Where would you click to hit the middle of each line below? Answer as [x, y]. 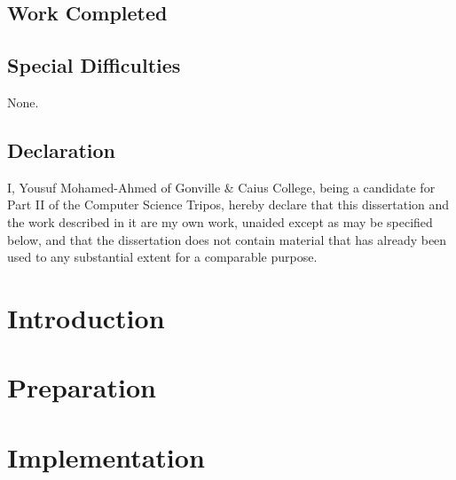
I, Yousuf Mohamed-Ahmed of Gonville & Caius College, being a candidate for [221, 187]
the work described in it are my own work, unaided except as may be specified [220, 221]
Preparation [82, 387]
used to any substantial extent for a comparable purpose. [162, 257]
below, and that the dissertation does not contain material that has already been [227, 239]
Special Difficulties [94, 65]
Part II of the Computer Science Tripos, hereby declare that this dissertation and [228, 205]
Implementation [106, 456]
